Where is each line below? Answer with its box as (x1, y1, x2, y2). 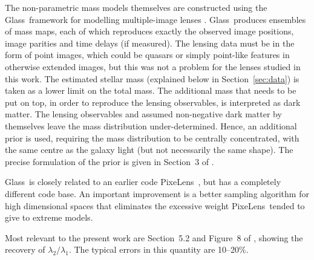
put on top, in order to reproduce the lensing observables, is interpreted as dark (5, 96, 301, 108)
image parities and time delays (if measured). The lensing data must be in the (5, 36, 295, 49)
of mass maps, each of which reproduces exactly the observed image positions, (5, 25, 294, 37)
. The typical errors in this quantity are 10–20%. (68, 243, 249, 256)
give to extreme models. (5, 211, 93, 224)
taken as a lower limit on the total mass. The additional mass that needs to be (5, 84, 296, 97)
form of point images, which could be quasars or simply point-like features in (5, 48, 290, 61)
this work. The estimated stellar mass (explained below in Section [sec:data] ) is (5, 72, 299, 85)
